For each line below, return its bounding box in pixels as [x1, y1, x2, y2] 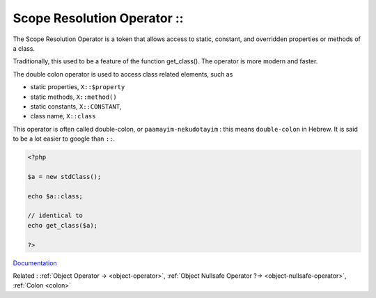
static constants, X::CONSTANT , [30, 102, 122, 111]
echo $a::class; [27, 192, 84, 200]
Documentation [13, 258, 57, 267]
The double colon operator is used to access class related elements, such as [13, 70, 233, 78]
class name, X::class [30, 112, 96, 120]
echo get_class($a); [27, 221, 97, 229]
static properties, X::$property [30, 83, 125, 91]
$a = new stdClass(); [27, 173, 102, 180]
